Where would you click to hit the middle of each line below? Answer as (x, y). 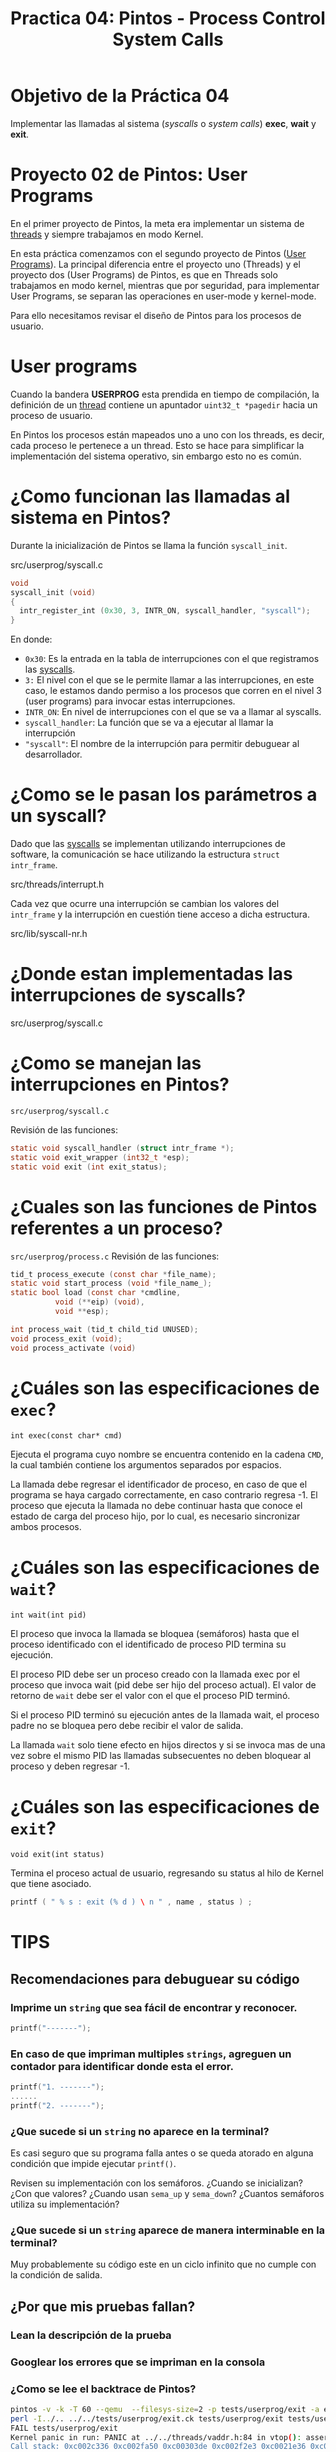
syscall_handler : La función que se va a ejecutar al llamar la (149, 723)
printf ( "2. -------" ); (57, 2105)
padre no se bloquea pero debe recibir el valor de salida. (127, 1726)
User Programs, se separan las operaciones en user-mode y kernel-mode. (163, 296)
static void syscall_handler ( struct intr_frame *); (122, 1148)
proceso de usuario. (51, 415)
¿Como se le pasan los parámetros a (164, 794)
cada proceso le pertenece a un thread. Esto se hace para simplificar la (157, 445)
